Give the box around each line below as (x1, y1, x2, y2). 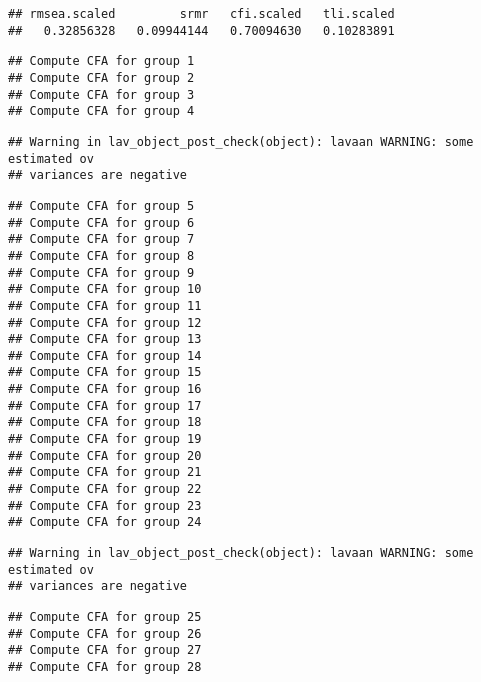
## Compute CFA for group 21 (8, 465, 202, 480)
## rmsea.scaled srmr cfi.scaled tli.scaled (8, 7, 395, 21)
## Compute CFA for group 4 (8, 104, 195, 119)
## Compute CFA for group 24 (8, 515, 202, 530)
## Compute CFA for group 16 (8, 382, 202, 397)
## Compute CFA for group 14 (8, 348, 202, 363)
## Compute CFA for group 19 (8, 432, 202, 447)
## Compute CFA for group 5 (8, 198, 195, 213)
